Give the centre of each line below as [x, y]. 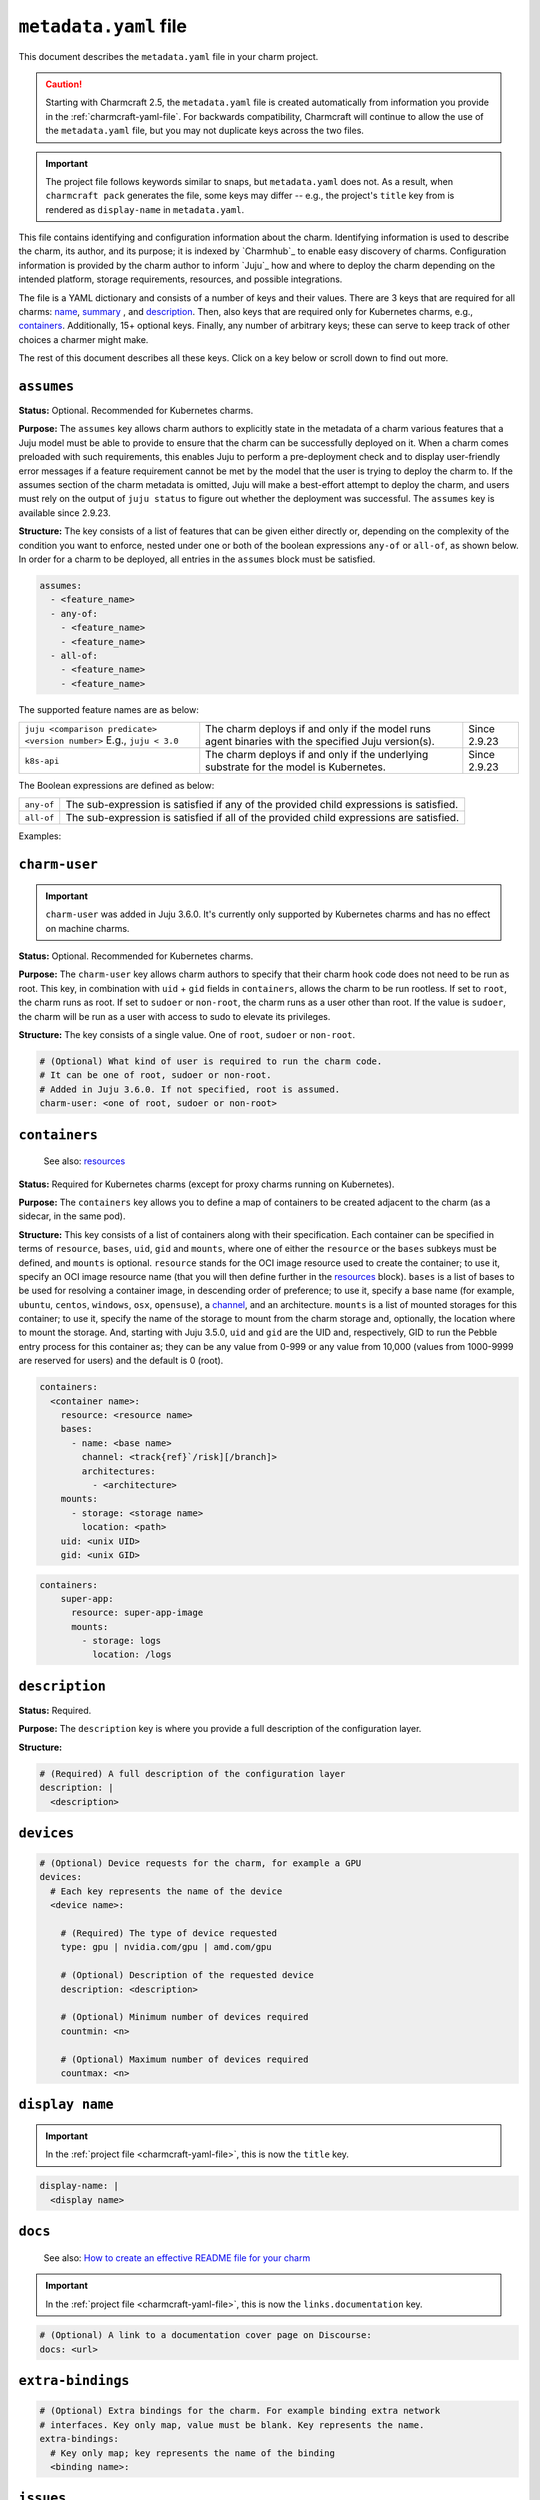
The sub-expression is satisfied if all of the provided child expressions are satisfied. [262, 818]
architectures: [119, 1471]
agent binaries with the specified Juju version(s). [320, 742]
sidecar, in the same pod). [72, 1216]
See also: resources [84, 1161]
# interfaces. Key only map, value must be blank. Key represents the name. [232, 2424]
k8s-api [42, 760]
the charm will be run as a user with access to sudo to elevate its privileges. [174, 1016]
